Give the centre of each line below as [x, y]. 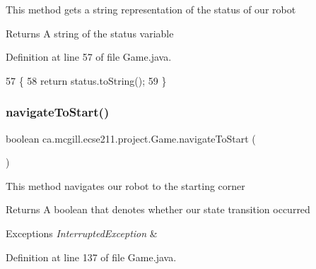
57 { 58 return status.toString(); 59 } [86, 80]
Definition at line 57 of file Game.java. [89, 57]
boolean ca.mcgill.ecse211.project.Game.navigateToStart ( [131, 138]
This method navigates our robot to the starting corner [125, 185]
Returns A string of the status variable [90, 33]
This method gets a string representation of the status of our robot [151, 9]
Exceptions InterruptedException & [82, 233]
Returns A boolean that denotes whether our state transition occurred [158, 209]
